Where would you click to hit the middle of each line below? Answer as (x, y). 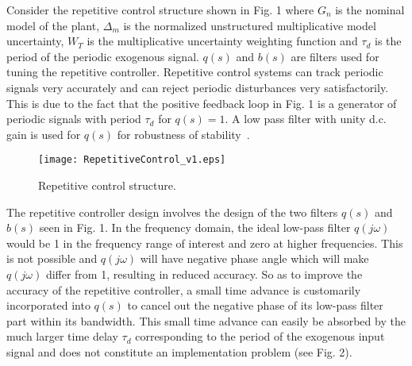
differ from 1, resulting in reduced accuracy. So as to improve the (204, 274)
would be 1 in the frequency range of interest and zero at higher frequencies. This (205, 243)
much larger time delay (62, 336)
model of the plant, (53, 25)
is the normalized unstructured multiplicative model (250, 25)
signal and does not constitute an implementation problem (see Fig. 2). (179, 351)
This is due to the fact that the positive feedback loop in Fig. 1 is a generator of (202, 103)
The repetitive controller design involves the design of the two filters (172, 212)
